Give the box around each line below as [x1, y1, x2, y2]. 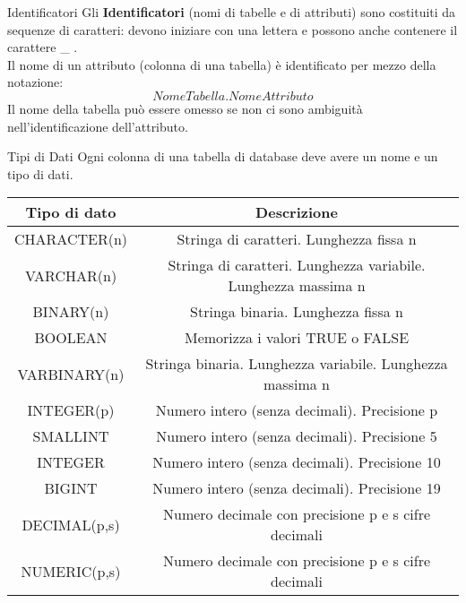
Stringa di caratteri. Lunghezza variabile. [168, 254, 426, 276]
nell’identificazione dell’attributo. [7, 116, 188, 135]
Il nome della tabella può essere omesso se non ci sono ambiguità [7, 99, 363, 117]
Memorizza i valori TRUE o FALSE [184, 327, 410, 349]
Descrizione [255, 202, 338, 223]
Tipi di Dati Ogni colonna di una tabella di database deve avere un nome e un [7, 147, 438, 166]
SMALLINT [32, 426, 109, 447]
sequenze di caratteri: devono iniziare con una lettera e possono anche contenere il [7, 20, 458, 39]
